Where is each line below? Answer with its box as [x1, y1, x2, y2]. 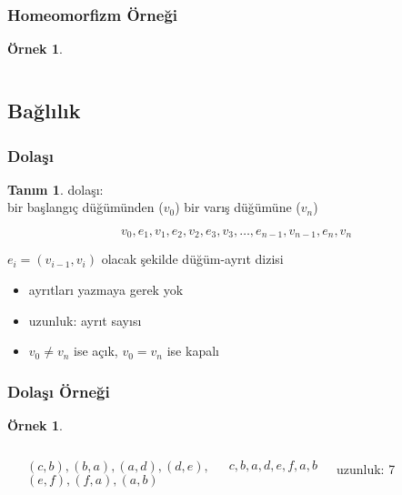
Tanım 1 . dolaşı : [7, 179, 104, 198]
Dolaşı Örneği [7, 379, 110, 402]
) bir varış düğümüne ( [175, 197, 301, 217]
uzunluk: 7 [336, 459, 396, 478]
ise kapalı [166, 341, 219, 360]
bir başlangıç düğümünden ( [7, 197, 164, 217]
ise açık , [74, 341, 118, 360]
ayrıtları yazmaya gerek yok [28, 280, 184, 299]
